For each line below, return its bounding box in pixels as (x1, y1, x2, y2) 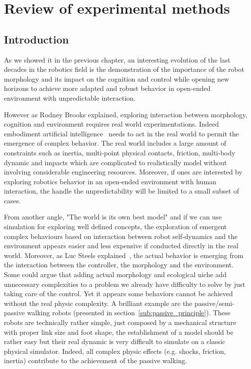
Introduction (4, 31, 69, 46)
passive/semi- (194, 298, 234, 308)
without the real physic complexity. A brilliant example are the (4, 298, 193, 308)
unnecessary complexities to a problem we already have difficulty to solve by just (4, 279, 246, 289)
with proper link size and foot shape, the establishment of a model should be (4, 326, 233, 337)
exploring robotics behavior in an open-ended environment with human (4, 176, 216, 186)
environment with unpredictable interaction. (4, 92, 136, 103)
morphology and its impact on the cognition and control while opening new (4, 73, 229, 84)
